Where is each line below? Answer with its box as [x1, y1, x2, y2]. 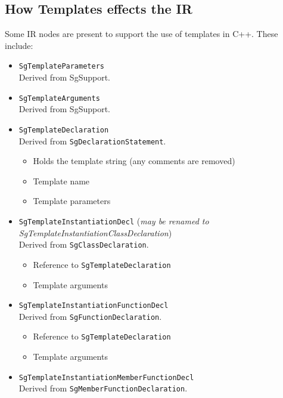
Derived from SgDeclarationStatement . [18, 134, 166, 147]
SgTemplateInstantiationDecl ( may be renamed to [18, 214, 209, 227]
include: [5, 39, 33, 51]
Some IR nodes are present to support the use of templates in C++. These [5, 27, 278, 40]
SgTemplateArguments [18, 94, 100, 103]
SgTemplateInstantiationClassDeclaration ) [18, 226, 172, 239]
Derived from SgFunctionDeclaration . [18, 310, 162, 322]
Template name [33, 174, 90, 187]
